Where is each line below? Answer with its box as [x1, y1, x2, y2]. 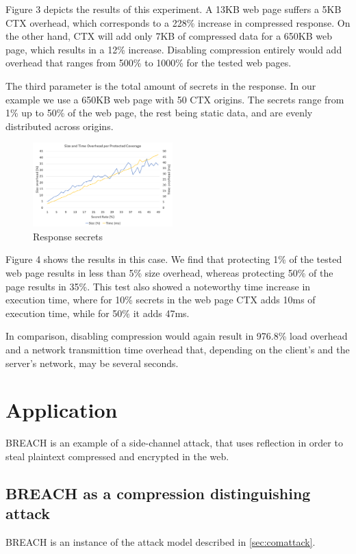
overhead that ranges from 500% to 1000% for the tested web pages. [5, 55, 292, 70]
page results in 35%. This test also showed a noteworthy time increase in [5, 279, 311, 293]
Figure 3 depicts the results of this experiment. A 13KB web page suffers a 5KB [5, 2, 342, 16]
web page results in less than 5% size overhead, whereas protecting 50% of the [5, 265, 333, 279]
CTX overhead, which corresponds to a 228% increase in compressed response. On [5, 15, 351, 29]
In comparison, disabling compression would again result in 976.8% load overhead [5, 329, 348, 343]
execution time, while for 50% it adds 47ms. [5, 305, 190, 320]
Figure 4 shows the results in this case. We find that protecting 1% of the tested [5, 252, 342, 266]
